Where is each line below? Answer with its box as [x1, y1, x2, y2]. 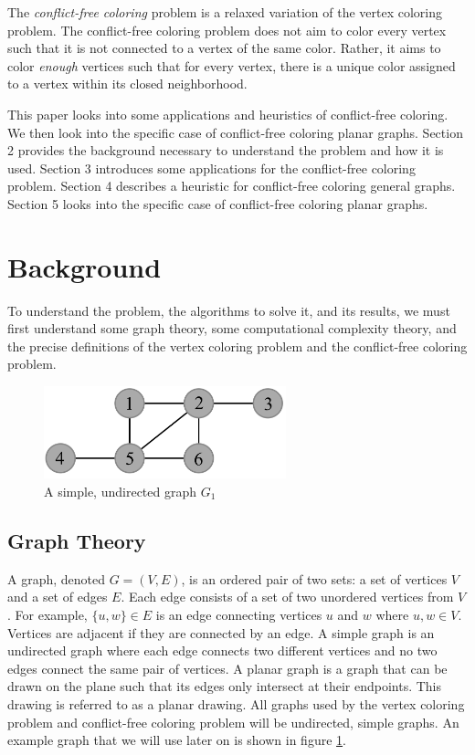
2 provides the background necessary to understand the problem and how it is [7, 141, 444, 160]
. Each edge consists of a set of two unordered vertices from [121, 587, 454, 606]
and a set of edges [7, 587, 108, 606]
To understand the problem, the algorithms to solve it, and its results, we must [7, 300, 450, 320]
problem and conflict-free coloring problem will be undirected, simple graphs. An [7, 712, 459, 731]
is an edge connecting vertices [155, 604, 322, 624]
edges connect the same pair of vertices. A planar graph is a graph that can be [7, 658, 448, 677]
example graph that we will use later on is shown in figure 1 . [7, 730, 346, 750]
